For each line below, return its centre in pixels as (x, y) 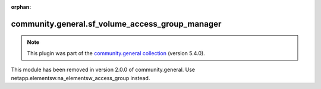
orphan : (21, 7)
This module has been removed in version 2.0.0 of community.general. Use (103, 70)
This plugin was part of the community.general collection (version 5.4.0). (116, 53)
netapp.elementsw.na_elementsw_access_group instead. (81, 78)
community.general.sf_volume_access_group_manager (116, 24)
